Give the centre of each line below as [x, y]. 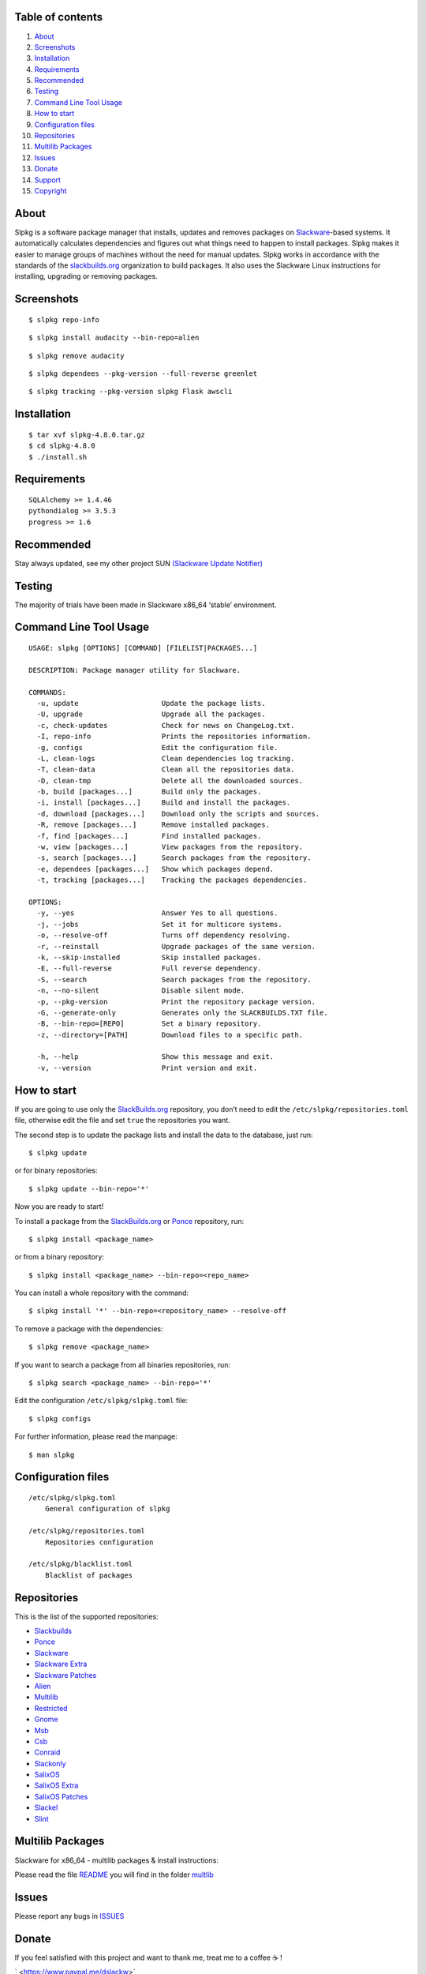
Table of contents [58, 17]
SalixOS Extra [56, 1785]
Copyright [50, 190]
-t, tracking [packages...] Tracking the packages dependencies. [172, 880]
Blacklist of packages [89, 1575]
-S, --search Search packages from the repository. [174, 979]
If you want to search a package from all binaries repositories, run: [123, 1364]
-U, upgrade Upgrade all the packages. [151, 714]
